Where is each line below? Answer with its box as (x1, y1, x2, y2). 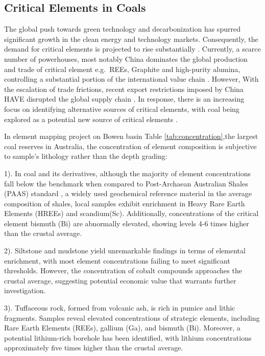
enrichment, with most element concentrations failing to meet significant (4, 255, 230, 266)
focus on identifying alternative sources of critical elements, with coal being (4, 103, 239, 114)
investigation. (4, 285, 46, 296)
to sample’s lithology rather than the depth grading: (4, 151, 167, 161)
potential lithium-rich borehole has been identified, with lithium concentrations (4, 332, 252, 343)
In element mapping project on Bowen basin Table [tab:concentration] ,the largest (4, 131, 258, 141)
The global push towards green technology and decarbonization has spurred (4, 23, 240, 34)
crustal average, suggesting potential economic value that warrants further (4, 275, 236, 286)
